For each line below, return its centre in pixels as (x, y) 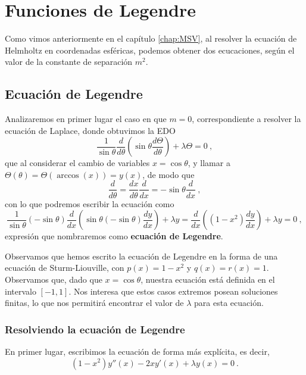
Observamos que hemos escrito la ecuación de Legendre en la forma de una (141, 256)
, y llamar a (209, 163)
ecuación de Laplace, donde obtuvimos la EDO (90, 130)
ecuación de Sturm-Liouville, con (65, 268)
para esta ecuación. (229, 303)
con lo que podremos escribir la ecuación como (90, 203)
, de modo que (168, 174)
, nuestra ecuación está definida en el (208, 279)
